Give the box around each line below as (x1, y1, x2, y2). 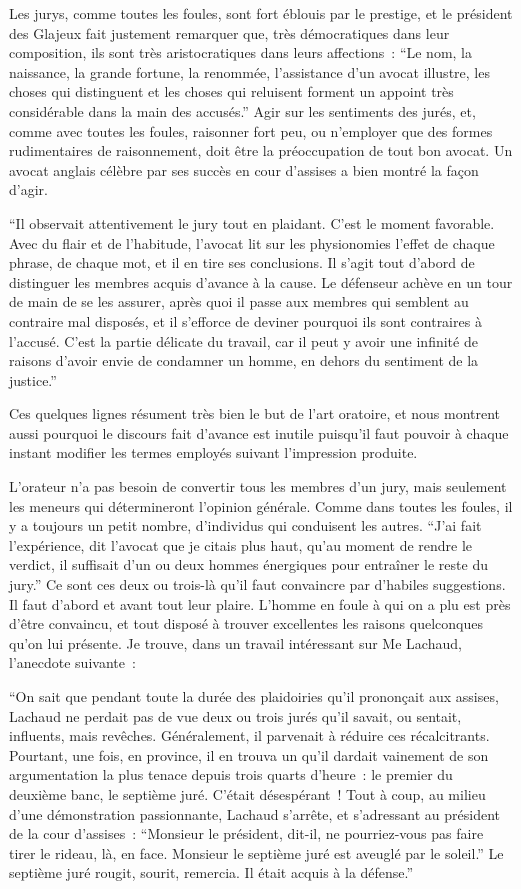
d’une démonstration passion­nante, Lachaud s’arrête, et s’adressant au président (9, 803, 501, 824)
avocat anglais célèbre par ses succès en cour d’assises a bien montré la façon (9, 159, 479, 180)
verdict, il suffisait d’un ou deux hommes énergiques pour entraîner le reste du (9, 554, 488, 575)
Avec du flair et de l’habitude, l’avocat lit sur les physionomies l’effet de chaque (9, 232, 495, 253)
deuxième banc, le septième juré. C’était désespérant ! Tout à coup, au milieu (9, 783, 486, 804)
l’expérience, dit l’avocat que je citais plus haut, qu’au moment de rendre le (9, 534, 473, 555)
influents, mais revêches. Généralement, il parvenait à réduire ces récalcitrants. (9, 725, 490, 746)
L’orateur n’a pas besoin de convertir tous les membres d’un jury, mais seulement (9, 476, 507, 497)
